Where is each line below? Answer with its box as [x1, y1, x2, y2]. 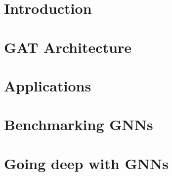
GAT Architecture [4, 37, 131, 57]
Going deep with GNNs [4, 153, 169, 173]
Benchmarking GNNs [4, 114, 153, 134]
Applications [4, 75, 91, 95]
